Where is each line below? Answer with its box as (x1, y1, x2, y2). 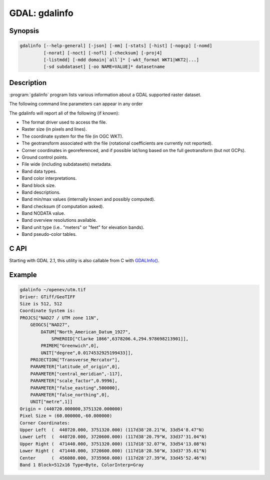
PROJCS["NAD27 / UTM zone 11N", (19, 315, 99, 320)
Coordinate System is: (19, 308, 75, 314)
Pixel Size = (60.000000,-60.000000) (19, 413, 112, 419)
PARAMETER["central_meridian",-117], (30, 371, 123, 376)
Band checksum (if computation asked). (21, 203, 104, 209)
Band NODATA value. (21, 210, 65, 216)
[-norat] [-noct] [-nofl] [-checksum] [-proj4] (43, 50, 162, 56)
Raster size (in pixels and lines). (21, 126, 87, 132)
